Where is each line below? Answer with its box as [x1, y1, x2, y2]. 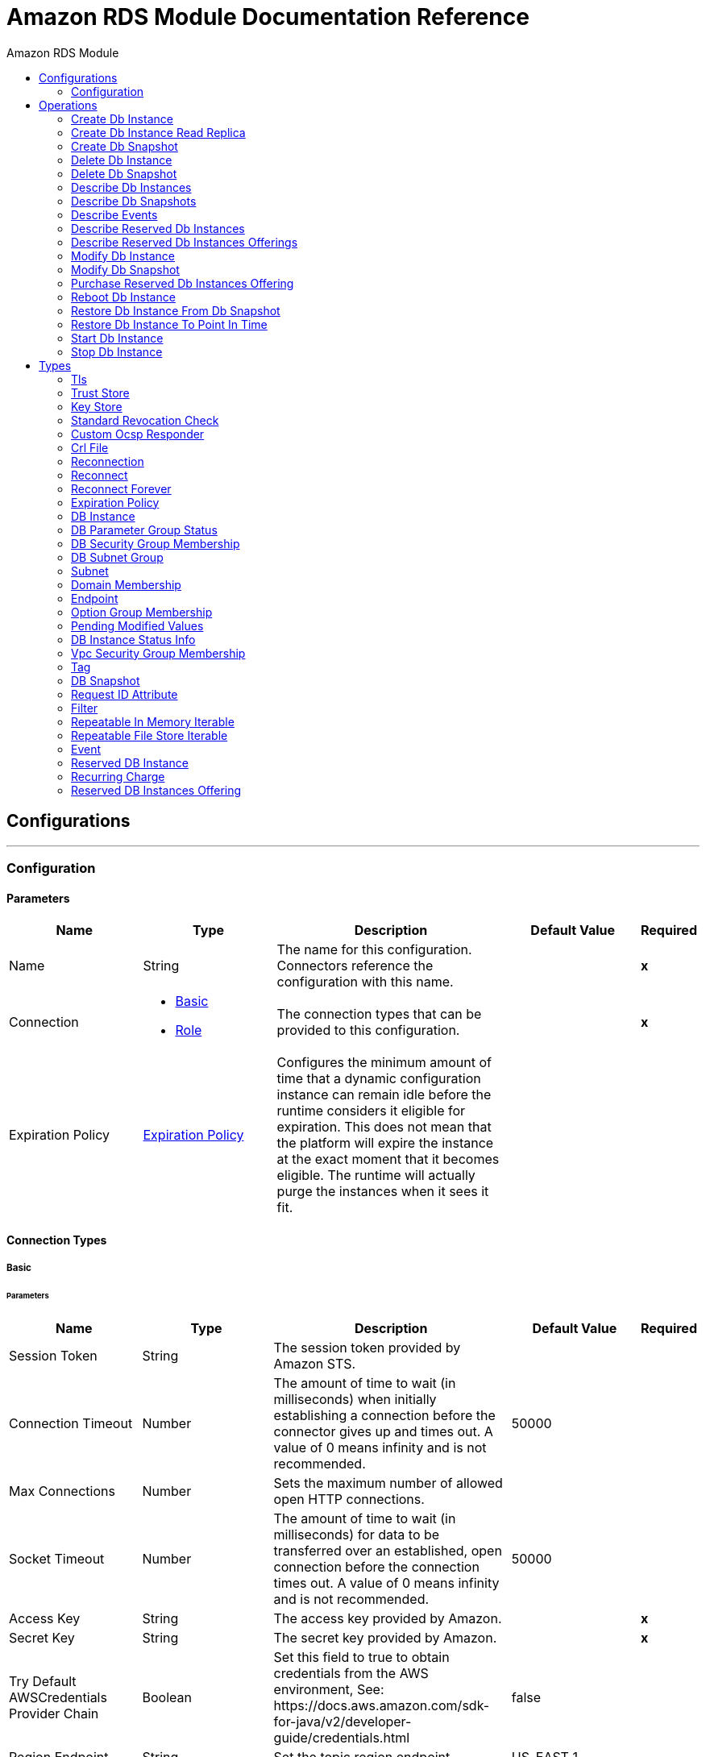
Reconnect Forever [71, 481, 172, 496]
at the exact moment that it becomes [276, 1151, 500, 1168]
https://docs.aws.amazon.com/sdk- [273, 1697, 490, 1713]
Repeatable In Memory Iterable [71, 714, 235, 729]
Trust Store [71, 385, 130, 400]
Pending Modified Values [71, 618, 204, 633]
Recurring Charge [71, 769, 165, 783]
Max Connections [9, 1482, 115, 1499]
